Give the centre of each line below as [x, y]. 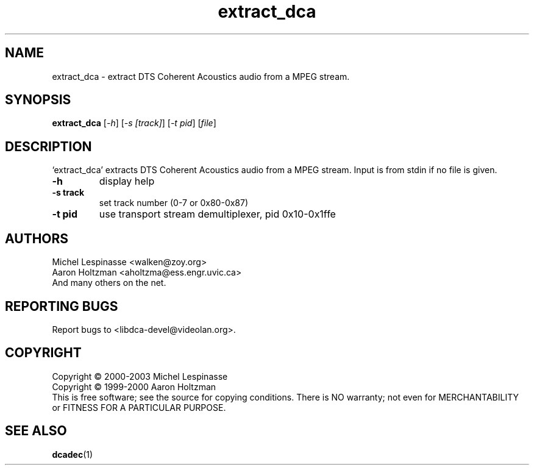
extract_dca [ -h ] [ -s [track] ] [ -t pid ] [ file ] [134, 123]
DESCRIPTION [48, 146]
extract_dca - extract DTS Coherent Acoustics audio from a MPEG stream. [201, 76]
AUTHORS [37, 238]
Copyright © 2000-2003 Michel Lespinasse [140, 376]
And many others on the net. [109, 283]
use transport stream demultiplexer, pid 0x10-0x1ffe [217, 214]
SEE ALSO [36, 431]
